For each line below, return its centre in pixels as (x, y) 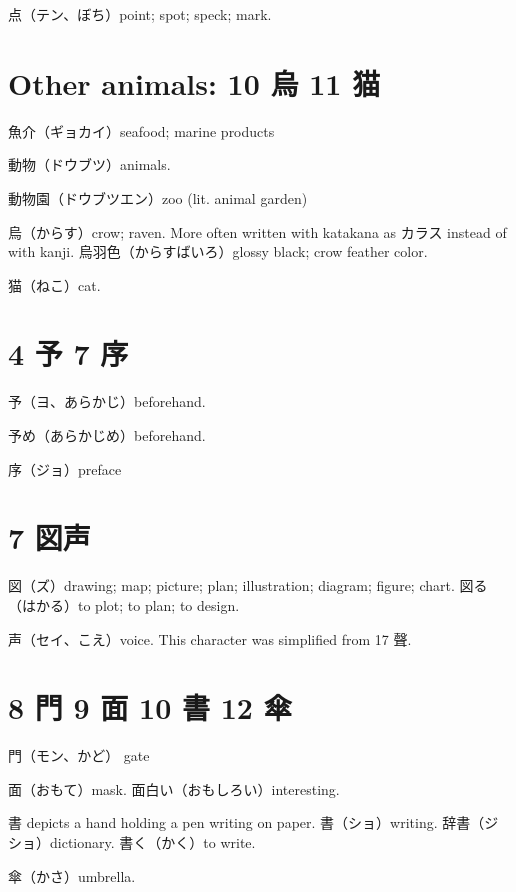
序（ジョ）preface (65, 468)
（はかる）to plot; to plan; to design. (124, 604)
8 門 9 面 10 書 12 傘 (150, 707)
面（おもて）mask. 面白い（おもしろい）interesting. (174, 788)
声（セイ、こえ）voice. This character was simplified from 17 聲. (210, 638)
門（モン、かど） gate (79, 755)
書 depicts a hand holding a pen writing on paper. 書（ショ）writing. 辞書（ (246, 822)
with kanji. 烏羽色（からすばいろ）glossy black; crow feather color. (218, 251)
